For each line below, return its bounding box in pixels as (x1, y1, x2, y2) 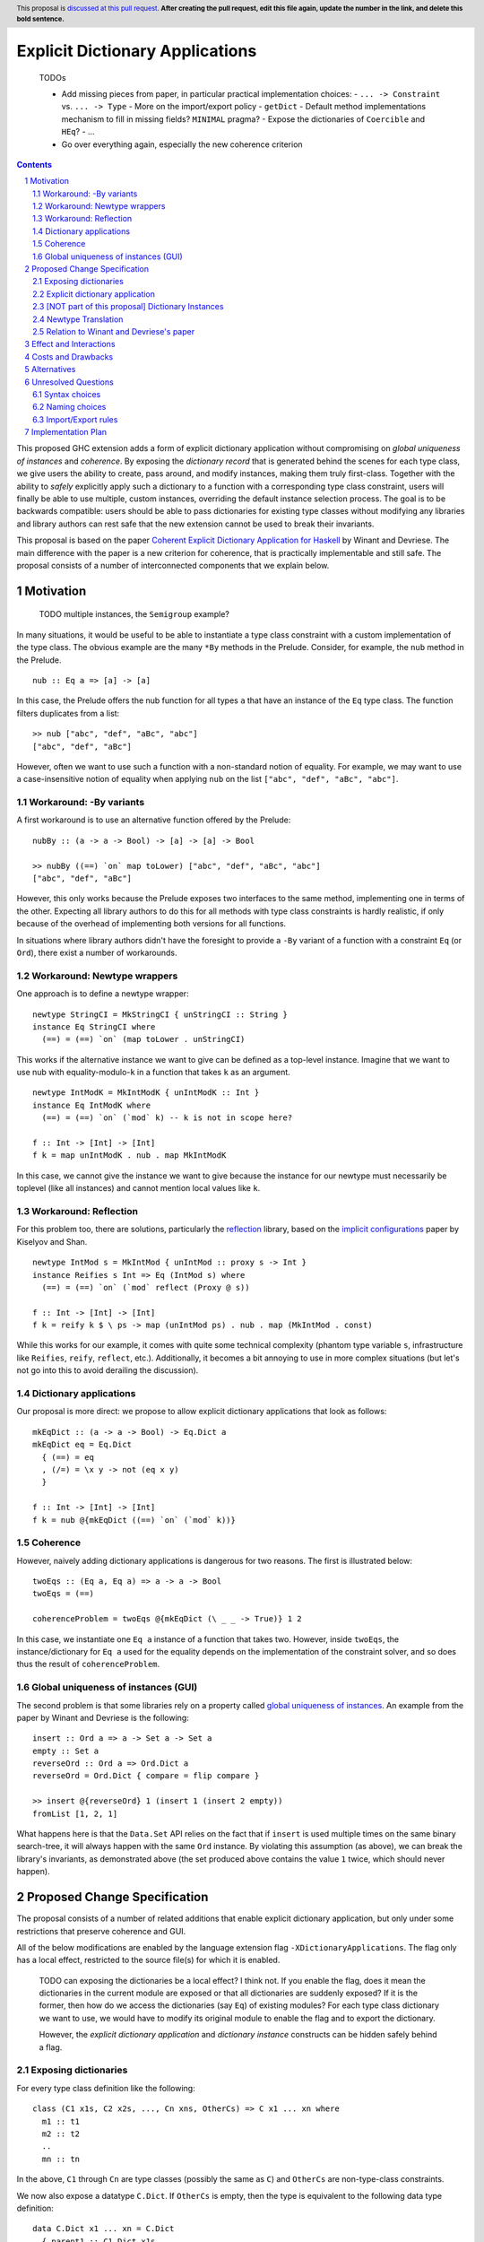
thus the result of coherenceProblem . (16, 1659, 160, 1670)
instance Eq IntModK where (32, 1099, 151, 1110)
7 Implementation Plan (24, 427, 108, 438)
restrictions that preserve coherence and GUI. (16, 1925, 186, 1936)
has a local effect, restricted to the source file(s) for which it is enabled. (16, 1955, 281, 1966)
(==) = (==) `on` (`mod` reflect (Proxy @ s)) (41, 1282, 250, 1292)
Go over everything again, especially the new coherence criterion (61, 139, 304, 150)
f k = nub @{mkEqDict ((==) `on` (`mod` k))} (32, 1515, 237, 1525)
